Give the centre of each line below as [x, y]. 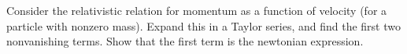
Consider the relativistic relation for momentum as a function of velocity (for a [197, 10]
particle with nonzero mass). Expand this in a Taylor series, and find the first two [203, 25]
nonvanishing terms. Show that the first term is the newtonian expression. [185, 41]
